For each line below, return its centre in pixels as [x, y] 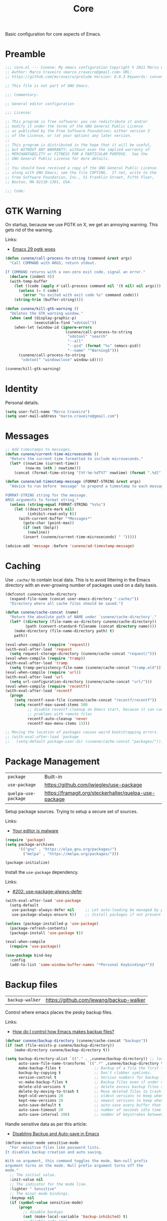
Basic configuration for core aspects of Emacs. [53, 34]
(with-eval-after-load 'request [39, 649]
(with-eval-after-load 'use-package [43, 901]
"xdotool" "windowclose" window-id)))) [62, 360]
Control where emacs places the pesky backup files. [59, 1012]
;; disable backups [43, 1212]
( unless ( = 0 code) [38, 290]
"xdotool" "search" [87, 337]
